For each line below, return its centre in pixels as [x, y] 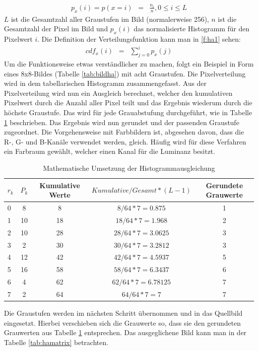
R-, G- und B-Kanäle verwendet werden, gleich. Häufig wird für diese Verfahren [125, 141]
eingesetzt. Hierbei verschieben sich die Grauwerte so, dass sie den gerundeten [123, 322]
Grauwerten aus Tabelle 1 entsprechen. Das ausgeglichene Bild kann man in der [125, 332]
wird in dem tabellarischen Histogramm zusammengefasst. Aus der [105, 83]
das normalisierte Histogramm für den [192, 29]
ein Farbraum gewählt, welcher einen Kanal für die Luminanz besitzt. [110, 151]
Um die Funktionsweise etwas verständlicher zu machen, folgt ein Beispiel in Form [129, 64]
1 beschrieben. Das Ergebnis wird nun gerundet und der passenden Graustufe [122, 122]
